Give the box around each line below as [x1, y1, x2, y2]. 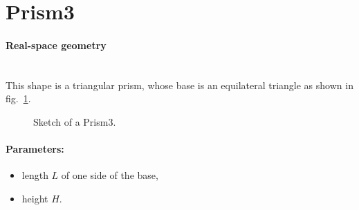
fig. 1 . [6, 91, 31, 106]
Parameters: [6, 142, 64, 156]
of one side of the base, [61, 168, 158, 182]
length [21, 168, 48, 182]
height [21, 191, 48, 205]
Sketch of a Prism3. [33, 114, 116, 128]
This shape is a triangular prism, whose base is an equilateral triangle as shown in [6, 77, 353, 92]
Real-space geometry [6, 37, 107, 52]
